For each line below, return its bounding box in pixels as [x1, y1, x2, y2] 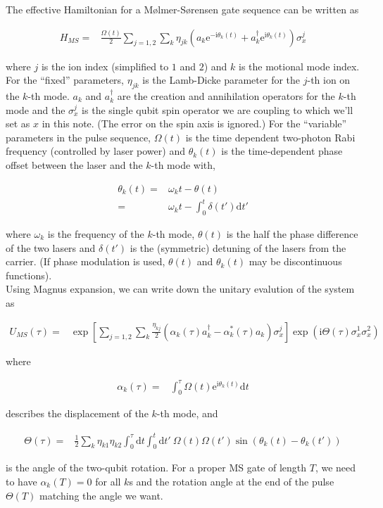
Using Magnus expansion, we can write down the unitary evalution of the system [6, 281, 355, 296]
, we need [315, 460, 356, 475]
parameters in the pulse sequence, [6, 129, 151, 144]
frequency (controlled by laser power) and [6, 144, 185, 158]
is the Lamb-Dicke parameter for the [142, 72, 301, 87]
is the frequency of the [47, 226, 144, 241]
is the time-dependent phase [221, 144, 343, 158]
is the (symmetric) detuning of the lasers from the [130, 240, 346, 255]
